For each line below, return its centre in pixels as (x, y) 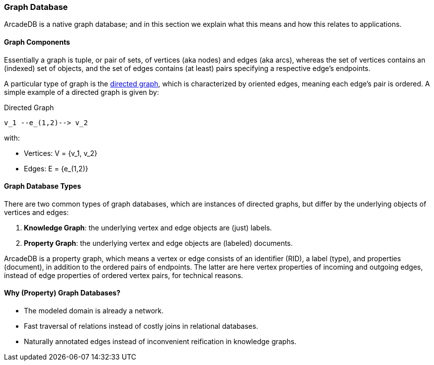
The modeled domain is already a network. (94, 311)
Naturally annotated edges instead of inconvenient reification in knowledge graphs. (160, 342)
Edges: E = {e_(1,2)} (56, 168)
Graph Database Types (43, 186)
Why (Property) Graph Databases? (62, 293)
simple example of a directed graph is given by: (82, 92)
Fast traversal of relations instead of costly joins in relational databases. (141, 326)
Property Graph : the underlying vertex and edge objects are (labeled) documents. (158, 243)
